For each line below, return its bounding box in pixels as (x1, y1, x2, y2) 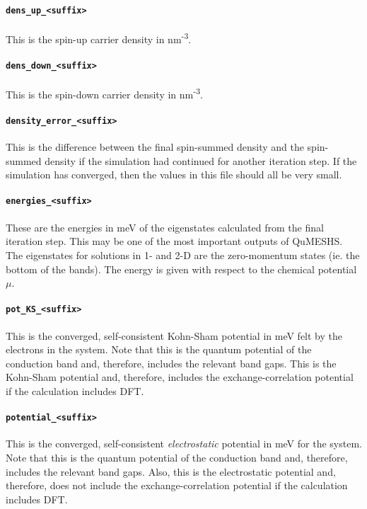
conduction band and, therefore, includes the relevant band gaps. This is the (6, 355, 337, 370)
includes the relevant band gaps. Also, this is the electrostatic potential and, (6, 464, 336, 479)
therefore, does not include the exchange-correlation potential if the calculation (6, 478, 348, 493)
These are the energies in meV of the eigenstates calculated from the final (6, 219, 324, 234)
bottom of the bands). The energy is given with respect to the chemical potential (6, 261, 357, 276)
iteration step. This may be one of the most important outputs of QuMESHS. (6, 234, 343, 248)
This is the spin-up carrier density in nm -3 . (6, 29, 192, 46)
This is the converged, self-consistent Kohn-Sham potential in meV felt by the (6, 328, 343, 343)
